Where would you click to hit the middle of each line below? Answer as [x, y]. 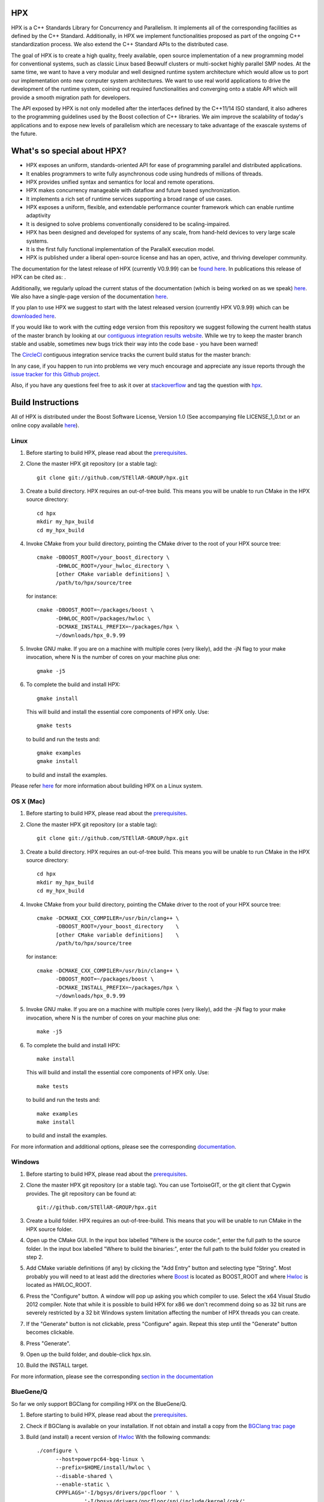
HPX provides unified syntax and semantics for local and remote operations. [120, 182]
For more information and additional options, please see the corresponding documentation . [124, 1146]
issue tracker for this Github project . [55, 374]
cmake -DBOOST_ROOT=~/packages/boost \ [95, 610]
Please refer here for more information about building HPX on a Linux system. [107, 786]
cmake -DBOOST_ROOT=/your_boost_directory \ [103, 558]
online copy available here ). [45, 425]
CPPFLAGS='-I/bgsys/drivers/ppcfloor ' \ [117, 1493]
